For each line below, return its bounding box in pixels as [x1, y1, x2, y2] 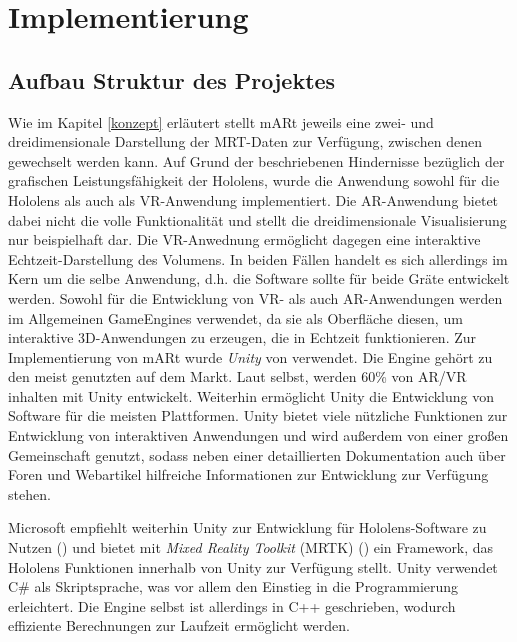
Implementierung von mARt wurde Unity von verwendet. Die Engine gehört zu [8, 346, 493, 367]
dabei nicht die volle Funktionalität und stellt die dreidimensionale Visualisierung [8, 209, 507, 230]
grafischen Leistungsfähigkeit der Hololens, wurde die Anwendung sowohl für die [8, 170, 500, 191]
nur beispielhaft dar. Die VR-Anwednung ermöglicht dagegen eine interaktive [8, 229, 481, 250]
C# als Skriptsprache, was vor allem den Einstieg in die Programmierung [8, 576, 459, 597]
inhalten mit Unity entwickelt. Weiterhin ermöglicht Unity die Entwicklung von [8, 385, 495, 406]
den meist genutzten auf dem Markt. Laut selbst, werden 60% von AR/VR [8, 366, 467, 387]
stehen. [8, 483, 51, 504]
